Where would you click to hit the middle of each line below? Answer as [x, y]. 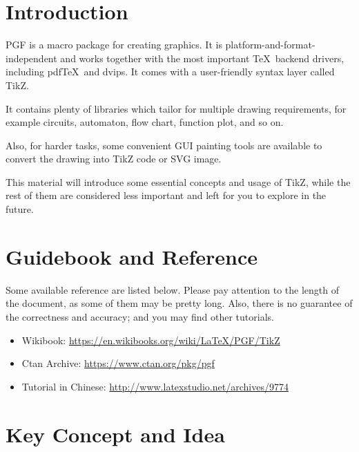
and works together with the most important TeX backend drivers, [202, 58]
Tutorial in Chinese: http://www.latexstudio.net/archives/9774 [155, 386]
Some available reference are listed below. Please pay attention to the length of [173, 289]
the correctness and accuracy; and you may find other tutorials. [140, 316]
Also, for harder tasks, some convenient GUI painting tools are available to [164, 145]
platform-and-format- [270, 45]
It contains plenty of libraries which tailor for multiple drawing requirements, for [176, 108]
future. [20, 209]
